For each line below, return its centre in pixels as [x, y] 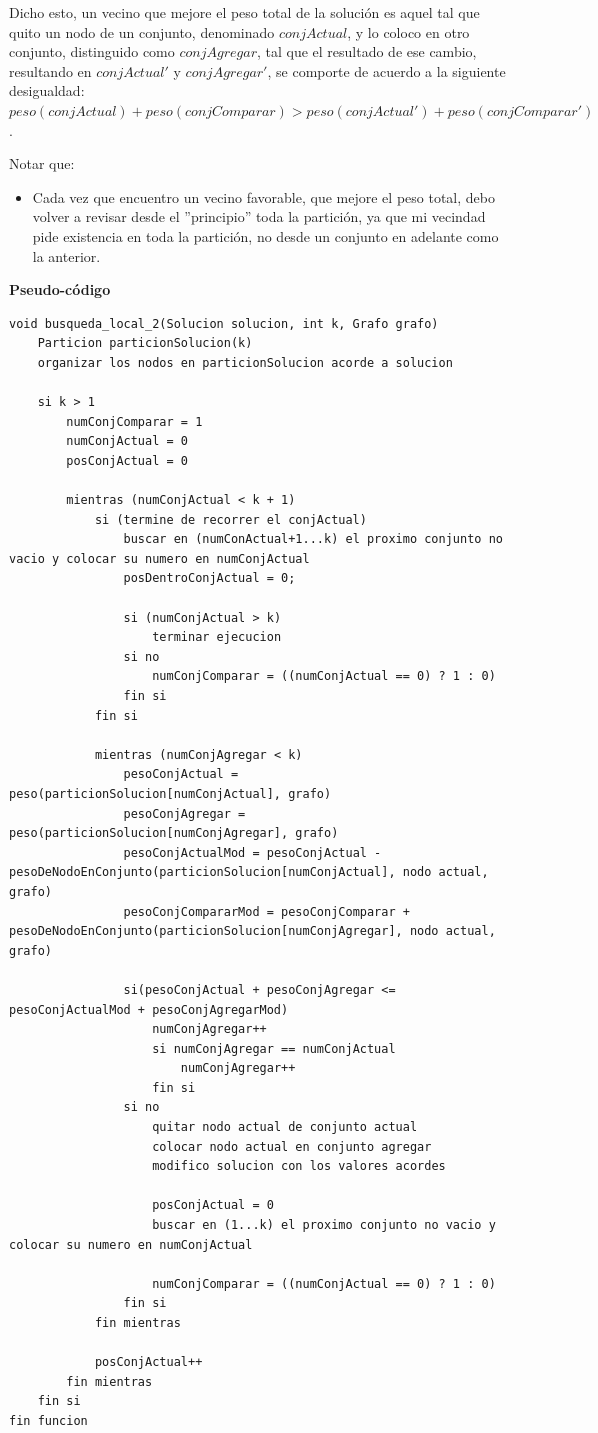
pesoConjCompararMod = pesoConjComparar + [266, 911]
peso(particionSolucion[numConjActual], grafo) [170, 793]
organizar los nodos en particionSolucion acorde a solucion [245, 362]
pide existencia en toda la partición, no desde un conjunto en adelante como [265, 235]
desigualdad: [47, 90]
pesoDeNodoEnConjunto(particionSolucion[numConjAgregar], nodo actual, [252, 931]
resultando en [50, 70]
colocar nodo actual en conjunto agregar [292, 1146]
